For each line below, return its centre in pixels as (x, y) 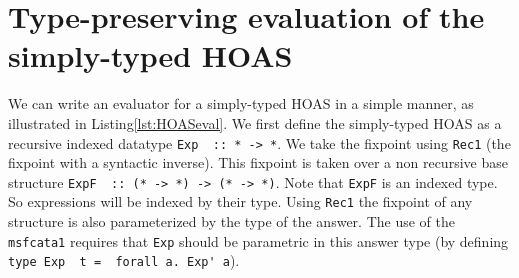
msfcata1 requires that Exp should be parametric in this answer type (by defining (258, 240)
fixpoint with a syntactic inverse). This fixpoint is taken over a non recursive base (258, 162)
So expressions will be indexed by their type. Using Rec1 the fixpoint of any (240, 201)
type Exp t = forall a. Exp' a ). (124, 260)
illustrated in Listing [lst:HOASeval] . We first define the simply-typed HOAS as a (255, 122)
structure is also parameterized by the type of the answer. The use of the (231, 221)
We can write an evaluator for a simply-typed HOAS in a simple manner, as (241, 103)
